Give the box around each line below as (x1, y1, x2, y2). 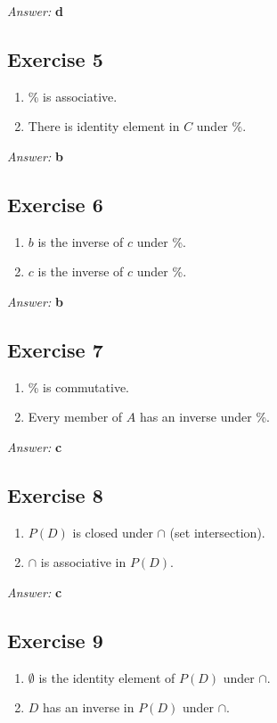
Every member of (28, 407, 123, 426)
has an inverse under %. (139, 407, 270, 426)
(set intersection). (169, 522, 265, 541)
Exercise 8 (7, 481, 103, 508)
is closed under (72, 522, 153, 541)
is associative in (40, 553, 126, 571)
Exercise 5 (7, 45, 103, 72)
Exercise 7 (7, 335, 103, 363)
